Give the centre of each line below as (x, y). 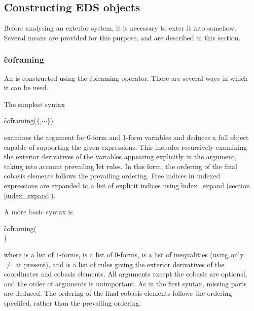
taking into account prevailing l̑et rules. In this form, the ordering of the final (121, 166)
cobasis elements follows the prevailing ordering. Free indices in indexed (112, 176)
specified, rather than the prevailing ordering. (73, 302)
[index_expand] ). (30, 195)
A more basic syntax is (38, 212)
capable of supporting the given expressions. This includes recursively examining (126, 147)
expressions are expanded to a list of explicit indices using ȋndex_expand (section (127, 185)
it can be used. (26, 87)
